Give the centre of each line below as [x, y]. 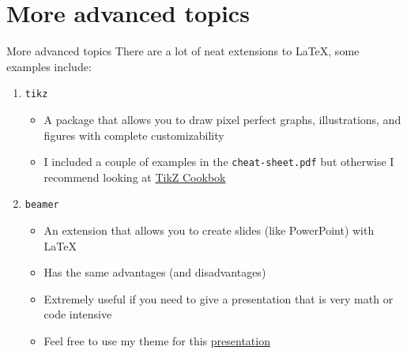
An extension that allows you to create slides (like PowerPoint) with [209, 230]
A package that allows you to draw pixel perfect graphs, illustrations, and [222, 119]
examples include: [49, 66]
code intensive [78, 314]
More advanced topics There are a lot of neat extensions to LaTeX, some [183, 51]
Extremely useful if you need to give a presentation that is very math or [219, 298]
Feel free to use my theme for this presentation [157, 341]
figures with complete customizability [134, 135]
